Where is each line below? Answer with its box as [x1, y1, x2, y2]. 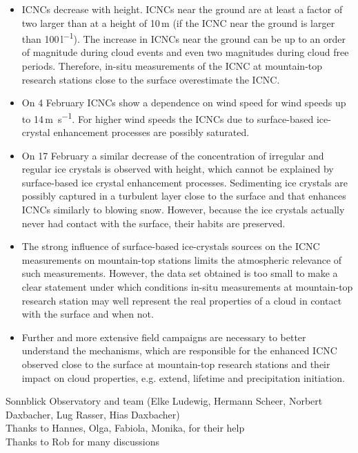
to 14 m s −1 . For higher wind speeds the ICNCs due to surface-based [21, 109, 314, 126]
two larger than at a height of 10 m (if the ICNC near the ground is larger [21, 15, 335, 30]
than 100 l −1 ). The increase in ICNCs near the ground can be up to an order [21, 30, 346, 46]
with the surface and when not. [21, 307, 154, 321]
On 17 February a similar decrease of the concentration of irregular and [21, 148, 324, 162]
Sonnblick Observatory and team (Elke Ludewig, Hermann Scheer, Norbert [6, 394, 323, 408]
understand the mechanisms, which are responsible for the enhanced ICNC [21, 343, 337, 358]
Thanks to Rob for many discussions [6, 434, 160, 448]
